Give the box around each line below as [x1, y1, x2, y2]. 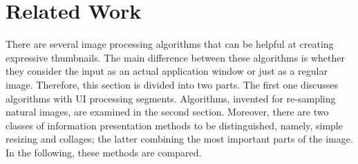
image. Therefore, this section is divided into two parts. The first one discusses [6, 77, 339, 91]
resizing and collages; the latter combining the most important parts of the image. [6, 131, 353, 146]
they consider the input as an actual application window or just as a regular [6, 64, 328, 78]
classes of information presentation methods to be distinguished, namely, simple [6, 118, 343, 132]
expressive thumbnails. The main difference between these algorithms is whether [6, 50, 345, 64]
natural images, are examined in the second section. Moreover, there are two [6, 104, 329, 119]
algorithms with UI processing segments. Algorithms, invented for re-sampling [6, 91, 336, 105]
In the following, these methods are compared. [6, 145, 202, 159]
